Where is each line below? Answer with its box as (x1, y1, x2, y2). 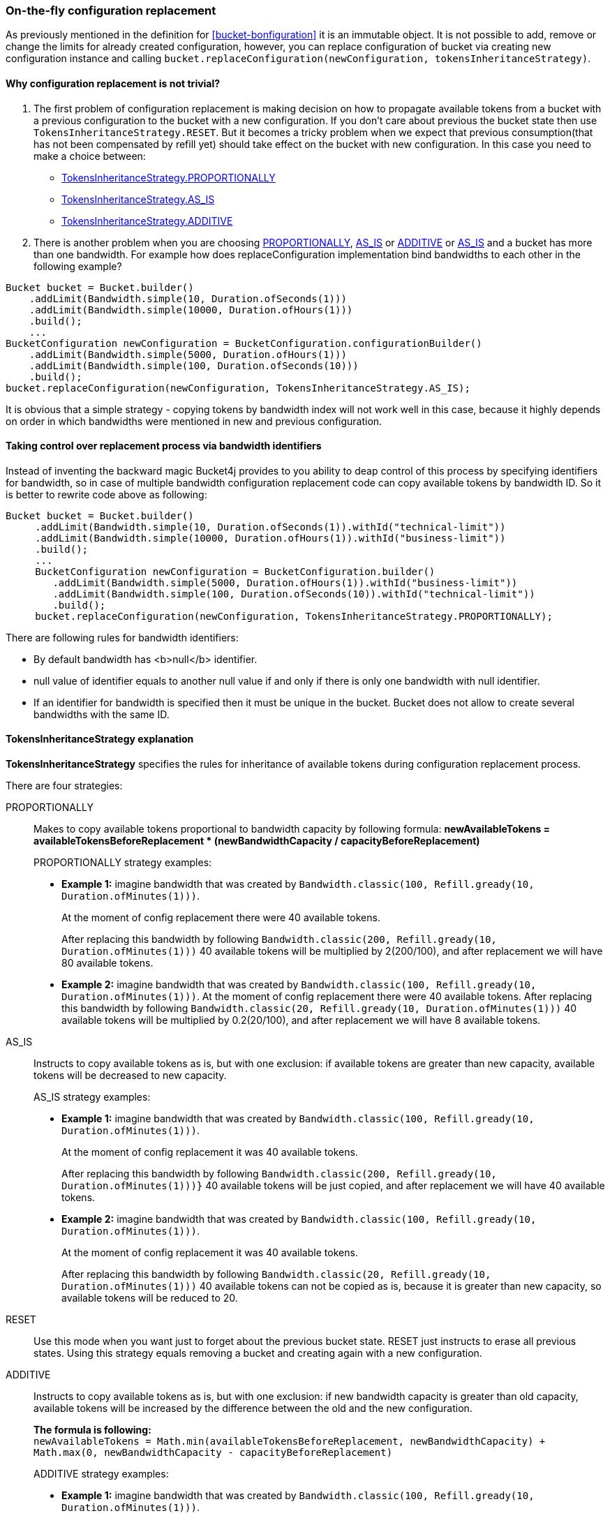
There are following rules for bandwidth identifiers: (6, 631, 239, 643)
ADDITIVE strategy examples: (34, 1468, 169, 1480)
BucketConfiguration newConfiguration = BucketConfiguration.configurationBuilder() (6, 337, 482, 349)
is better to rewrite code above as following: (6, 488, 207, 500)
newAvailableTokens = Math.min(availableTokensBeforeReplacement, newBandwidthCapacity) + (34, 1436, 546, 1448)
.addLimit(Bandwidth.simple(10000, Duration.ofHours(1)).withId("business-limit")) (35, 532, 506, 544)
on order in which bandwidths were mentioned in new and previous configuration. (6, 415, 382, 427)
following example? (34, 260, 122, 272)
